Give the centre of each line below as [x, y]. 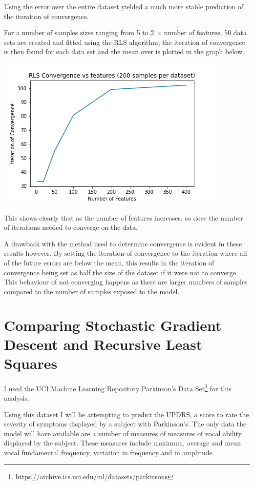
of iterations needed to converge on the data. [71, 227]
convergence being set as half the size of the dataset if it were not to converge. [121, 272]
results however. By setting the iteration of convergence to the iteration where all [126, 253]
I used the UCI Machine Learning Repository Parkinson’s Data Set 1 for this [118, 387]
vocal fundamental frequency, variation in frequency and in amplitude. [109, 453]
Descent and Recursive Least [103, 344]
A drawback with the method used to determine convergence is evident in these [123, 243]
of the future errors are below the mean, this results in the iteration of [109, 262]
